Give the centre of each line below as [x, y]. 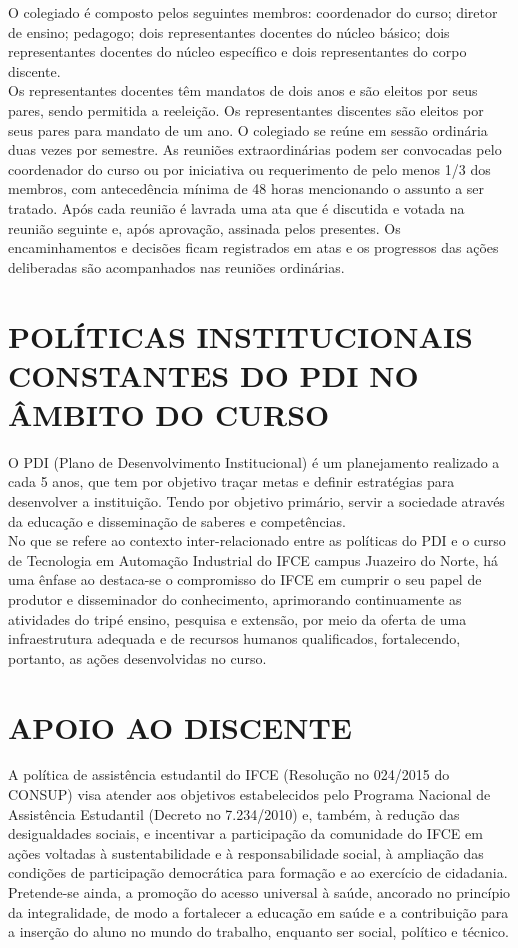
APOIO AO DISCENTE [180, 726]
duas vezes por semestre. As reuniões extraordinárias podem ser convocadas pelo [255, 149]
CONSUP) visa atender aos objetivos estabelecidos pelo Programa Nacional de [249, 794]
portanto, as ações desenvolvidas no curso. [137, 657]
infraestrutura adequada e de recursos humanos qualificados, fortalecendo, [234, 638]
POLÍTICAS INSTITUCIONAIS [240, 335]
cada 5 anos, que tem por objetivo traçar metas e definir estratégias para [231, 481]
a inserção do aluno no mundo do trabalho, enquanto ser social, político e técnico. [258, 931]
